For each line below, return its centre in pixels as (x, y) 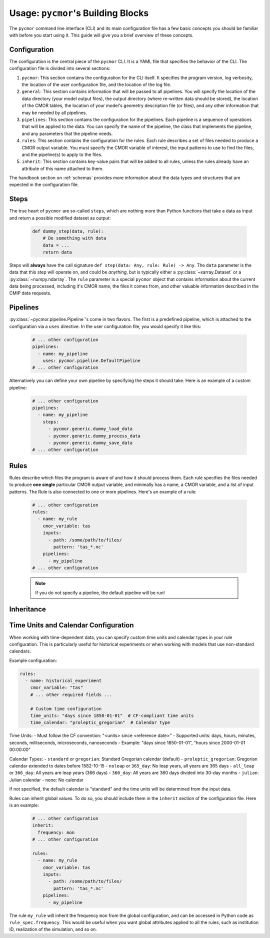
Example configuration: (33, 660)
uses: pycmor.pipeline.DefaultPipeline (92, 360)
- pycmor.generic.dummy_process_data (94, 436)
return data (57, 252)
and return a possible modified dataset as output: (60, 218)
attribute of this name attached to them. (62, 168)
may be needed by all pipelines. (54, 112)
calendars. (20, 651)
